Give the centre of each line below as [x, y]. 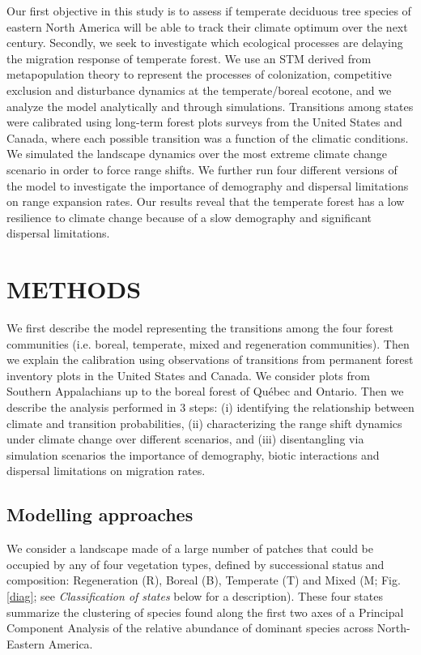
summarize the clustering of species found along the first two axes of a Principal [205, 612]
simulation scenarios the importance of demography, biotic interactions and [193, 454]
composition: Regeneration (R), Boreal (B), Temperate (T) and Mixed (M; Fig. [204, 580]
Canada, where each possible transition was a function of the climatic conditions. [208, 137]
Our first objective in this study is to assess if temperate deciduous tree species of [209, 11]
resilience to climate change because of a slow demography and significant [189, 217]
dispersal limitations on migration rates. [106, 471]
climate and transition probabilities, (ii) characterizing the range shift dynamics [204, 423]
